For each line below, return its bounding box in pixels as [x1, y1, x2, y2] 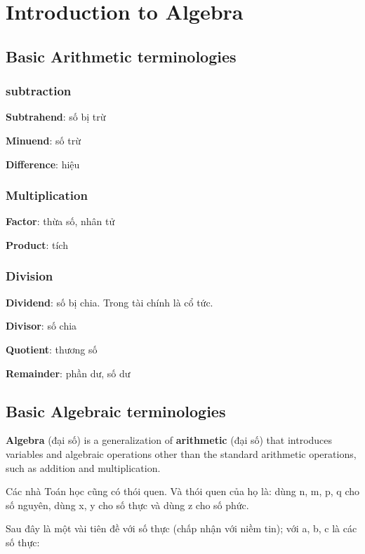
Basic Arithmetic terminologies [6, 45, 237, 67]
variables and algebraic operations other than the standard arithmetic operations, [6, 446, 357, 461]
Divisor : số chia [6, 318, 77, 333]
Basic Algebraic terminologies [6, 400, 226, 421]
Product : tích [6, 237, 68, 252]
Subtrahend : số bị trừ [6, 109, 106, 124]
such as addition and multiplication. [6, 460, 161, 475]
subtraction [6, 82, 72, 100]
